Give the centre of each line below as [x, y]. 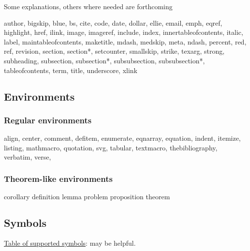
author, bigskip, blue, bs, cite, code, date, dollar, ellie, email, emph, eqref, [113, 22]
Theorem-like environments [58, 178]
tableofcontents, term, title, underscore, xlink [71, 70]
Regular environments [48, 120]
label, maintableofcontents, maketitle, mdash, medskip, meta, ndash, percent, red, [125, 41]
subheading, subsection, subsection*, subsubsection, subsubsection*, [104, 60]
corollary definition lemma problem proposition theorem [87, 197]
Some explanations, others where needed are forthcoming [88, 6]
